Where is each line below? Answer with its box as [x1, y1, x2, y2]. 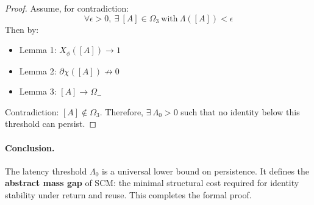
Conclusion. [5, 141, 55, 154]
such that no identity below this [180, 105, 300, 118]
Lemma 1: [19, 43, 57, 56]
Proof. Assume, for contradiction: [5, 2, 129, 14]
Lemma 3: [19, 85, 57, 98]
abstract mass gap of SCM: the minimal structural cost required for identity [5, 176, 299, 189]
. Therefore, [99, 105, 144, 118]
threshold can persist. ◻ [5, 117, 96, 130]
